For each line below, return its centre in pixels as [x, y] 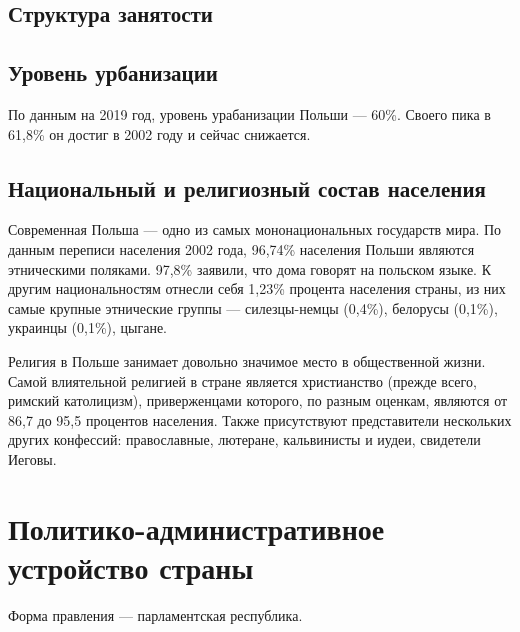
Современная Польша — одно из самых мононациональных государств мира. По [255, 229]
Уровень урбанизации [113, 72]
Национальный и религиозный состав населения [247, 187]
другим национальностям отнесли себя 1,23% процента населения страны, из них [257, 288]
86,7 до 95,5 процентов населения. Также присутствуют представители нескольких [260, 419]
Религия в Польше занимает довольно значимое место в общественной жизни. [247, 360]
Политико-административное [196, 527]
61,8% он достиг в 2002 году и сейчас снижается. [159, 133]
